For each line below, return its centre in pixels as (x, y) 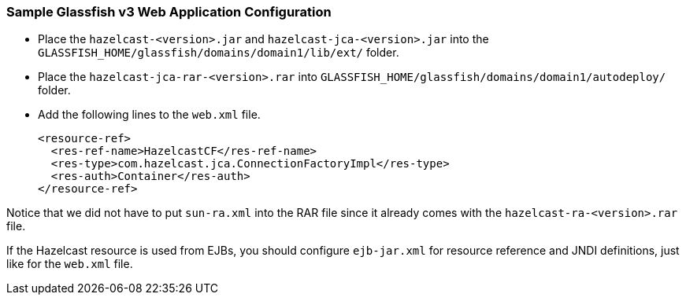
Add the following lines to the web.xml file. (149, 115)
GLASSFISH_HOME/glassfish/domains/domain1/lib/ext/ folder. (219, 53)
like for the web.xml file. (70, 264)
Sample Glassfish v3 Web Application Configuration (169, 12)
